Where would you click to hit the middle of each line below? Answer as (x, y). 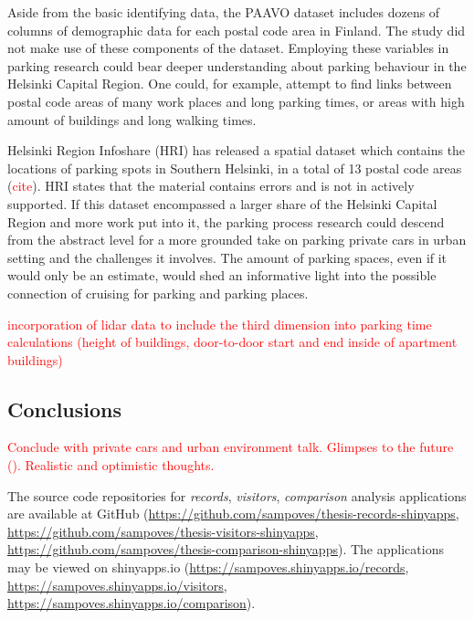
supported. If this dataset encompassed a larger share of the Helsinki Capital (222, 203)
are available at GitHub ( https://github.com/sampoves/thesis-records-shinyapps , (233, 514)
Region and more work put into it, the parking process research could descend (226, 221)
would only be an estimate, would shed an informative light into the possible (222, 275)
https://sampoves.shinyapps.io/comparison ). (132, 603)
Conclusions (65, 409)
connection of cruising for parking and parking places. (158, 293)
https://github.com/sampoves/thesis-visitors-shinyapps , (163, 531)
